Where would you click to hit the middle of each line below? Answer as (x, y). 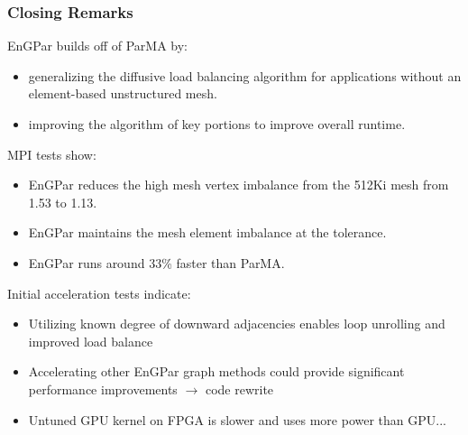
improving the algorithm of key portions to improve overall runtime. (217, 124)
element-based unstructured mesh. (123, 93)
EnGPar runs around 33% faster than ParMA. (156, 262)
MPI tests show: (52, 154)
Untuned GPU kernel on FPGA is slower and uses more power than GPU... (237, 419)
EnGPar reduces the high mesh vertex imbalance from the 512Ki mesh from (239, 185)
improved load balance (91, 341)
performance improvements (103, 389)
